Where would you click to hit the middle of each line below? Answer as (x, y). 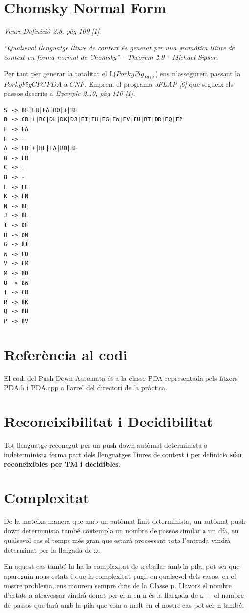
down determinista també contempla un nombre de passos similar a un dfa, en (121, 530)
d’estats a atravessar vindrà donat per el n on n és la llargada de (101, 595)
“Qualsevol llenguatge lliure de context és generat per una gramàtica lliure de (119, 47)
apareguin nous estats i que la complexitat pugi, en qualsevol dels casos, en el (120, 576)
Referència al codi (66, 354)
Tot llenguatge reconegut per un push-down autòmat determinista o (106, 444)
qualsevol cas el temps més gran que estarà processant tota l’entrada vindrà (117, 540)
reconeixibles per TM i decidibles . (62, 464)
